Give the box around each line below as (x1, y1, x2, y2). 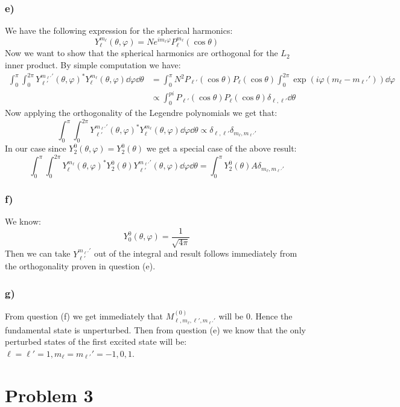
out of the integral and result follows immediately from (94, 247, 297, 260)
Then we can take (5, 247, 71, 260)
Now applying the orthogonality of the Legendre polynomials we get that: (5, 106, 278, 119)
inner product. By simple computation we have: (5, 58, 181, 71)
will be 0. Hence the (218, 309, 293, 322)
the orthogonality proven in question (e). (5, 260, 156, 272)
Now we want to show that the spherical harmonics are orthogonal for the (5, 46, 278, 59)
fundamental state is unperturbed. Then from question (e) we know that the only (5, 323, 306, 336)
